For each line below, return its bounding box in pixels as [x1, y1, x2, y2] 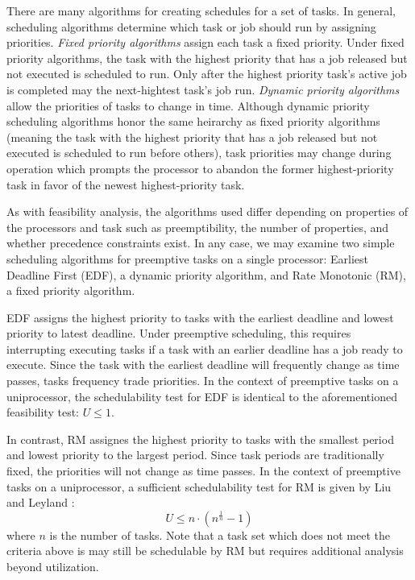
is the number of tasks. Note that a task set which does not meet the [49, 526, 390, 543]
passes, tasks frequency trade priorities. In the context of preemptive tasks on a [6, 372, 399, 389]
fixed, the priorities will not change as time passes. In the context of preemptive [6, 462, 400, 479]
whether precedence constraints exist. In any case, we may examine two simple [6, 234, 395, 251]
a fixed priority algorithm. [6, 282, 135, 299]
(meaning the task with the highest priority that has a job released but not [6, 128, 378, 145]
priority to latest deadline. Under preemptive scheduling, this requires [6, 325, 351, 342]
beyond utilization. [6, 558, 99, 574]
